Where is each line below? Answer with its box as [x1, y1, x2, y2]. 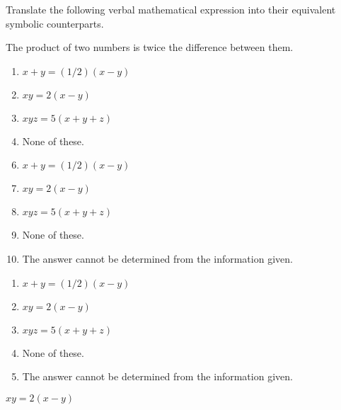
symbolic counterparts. [6, 16, 104, 30]
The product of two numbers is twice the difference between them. [6, 40, 294, 55]
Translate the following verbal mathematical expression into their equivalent [6, 2, 336, 16]
